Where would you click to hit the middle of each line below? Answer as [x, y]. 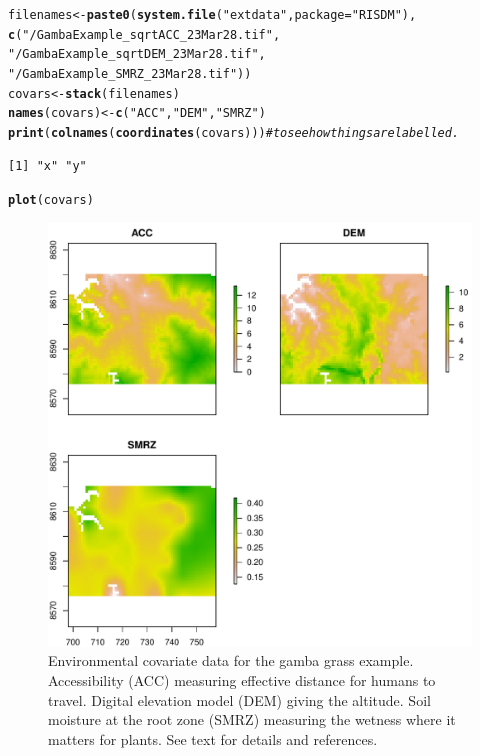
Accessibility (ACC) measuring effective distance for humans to [242, 680]
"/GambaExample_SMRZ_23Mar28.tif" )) [130, 73]
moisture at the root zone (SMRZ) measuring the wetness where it [252, 719]
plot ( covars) [51, 200]
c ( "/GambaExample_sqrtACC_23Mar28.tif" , [144, 34]
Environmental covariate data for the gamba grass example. [231, 660]
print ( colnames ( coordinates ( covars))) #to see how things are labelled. [234, 132]
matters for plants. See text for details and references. [213, 738]
